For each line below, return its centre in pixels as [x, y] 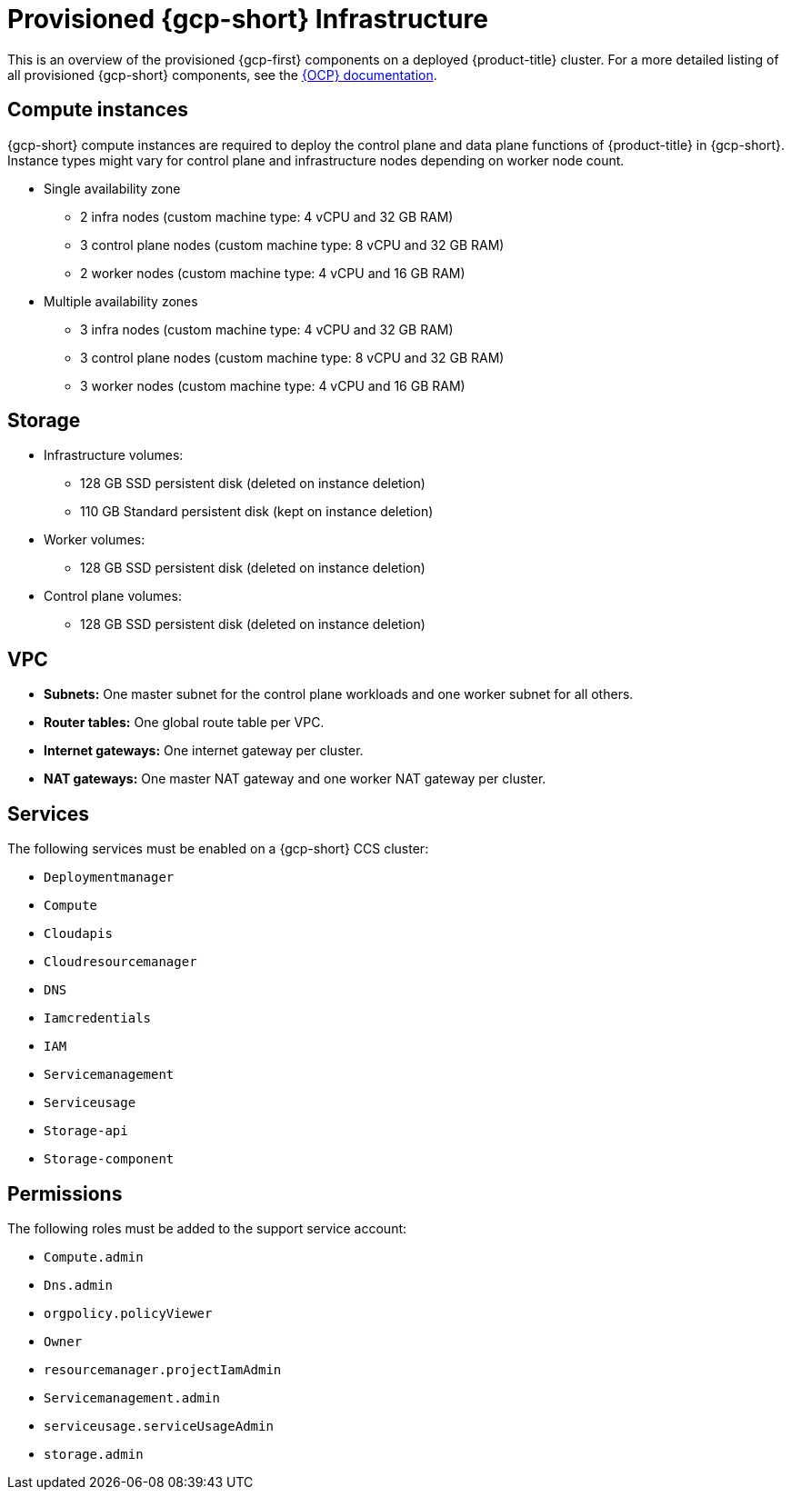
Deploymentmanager [109, 878]
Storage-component [109, 1159]
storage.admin [94, 1454]
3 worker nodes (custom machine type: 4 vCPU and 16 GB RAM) [273, 385]
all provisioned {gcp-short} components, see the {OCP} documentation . [222, 75]
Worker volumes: [95, 540]
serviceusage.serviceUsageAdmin [159, 1426]
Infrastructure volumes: [114, 455]
